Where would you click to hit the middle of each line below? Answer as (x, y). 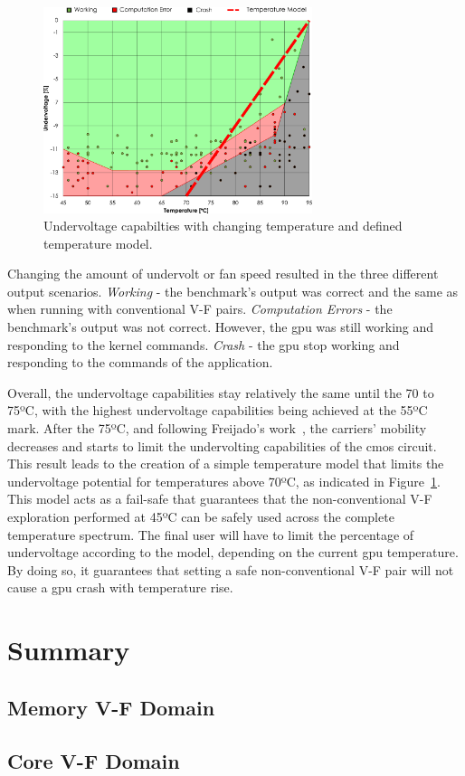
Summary (69, 650)
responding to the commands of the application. (140, 362)
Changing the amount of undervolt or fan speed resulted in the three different (223, 274)
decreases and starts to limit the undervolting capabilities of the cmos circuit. (222, 445)
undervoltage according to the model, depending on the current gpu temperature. (233, 552)
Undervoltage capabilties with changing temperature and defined (223, 226)
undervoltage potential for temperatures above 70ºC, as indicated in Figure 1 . (224, 481)
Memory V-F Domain (111, 707)
